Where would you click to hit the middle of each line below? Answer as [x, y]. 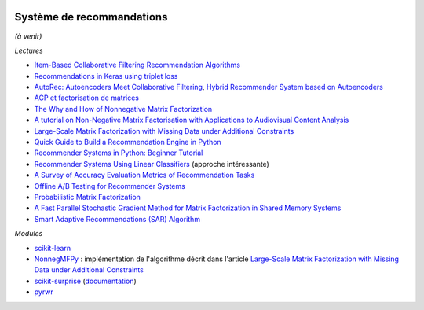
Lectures [29, 50]
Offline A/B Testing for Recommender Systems [110, 186]
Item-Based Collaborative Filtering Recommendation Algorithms [137, 65]
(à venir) [28, 36]
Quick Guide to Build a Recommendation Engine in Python [128, 142]
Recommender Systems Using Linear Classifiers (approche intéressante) [152, 164]
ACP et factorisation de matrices [86, 98]
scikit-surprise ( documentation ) [85, 281]
